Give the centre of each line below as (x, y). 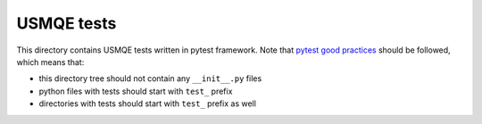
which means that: (50, 62)
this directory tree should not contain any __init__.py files (150, 79)
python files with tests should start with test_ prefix (136, 91)
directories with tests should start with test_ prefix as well (147, 103)
